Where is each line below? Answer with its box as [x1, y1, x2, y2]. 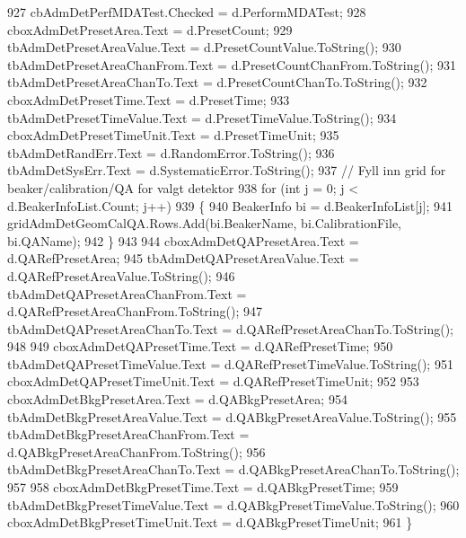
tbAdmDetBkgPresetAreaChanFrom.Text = [7, 425, 250, 444]
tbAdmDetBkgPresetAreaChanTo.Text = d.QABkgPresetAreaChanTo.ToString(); [7, 460, 460, 479]
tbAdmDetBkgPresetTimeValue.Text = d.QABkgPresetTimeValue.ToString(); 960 [7, 495, 460, 514]
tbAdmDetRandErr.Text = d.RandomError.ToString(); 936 [7, 143, 335, 162]
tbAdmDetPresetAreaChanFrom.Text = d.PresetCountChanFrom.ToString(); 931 [7, 55, 456, 74]
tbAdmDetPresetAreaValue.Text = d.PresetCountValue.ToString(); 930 [7, 38, 401, 57]
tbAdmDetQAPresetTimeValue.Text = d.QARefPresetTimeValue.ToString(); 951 [7, 354, 453, 373]
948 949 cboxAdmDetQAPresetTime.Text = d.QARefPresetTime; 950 [7, 337, 393, 356]
